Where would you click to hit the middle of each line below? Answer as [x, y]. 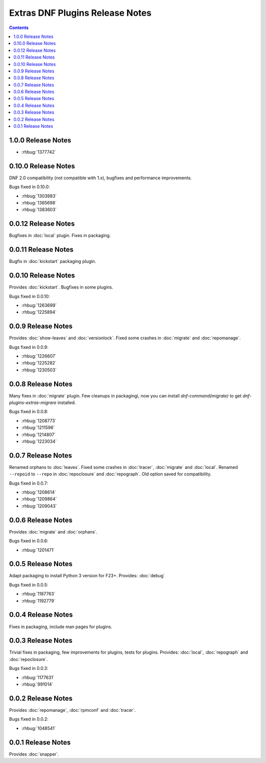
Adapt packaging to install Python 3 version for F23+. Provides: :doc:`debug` [87, 576]
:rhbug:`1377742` [39, 152]
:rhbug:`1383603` [39, 210]
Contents [19, 28]
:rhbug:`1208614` [39, 492]
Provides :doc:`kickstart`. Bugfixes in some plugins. [61, 287]
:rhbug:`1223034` [39, 441]
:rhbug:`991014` [37, 684]
